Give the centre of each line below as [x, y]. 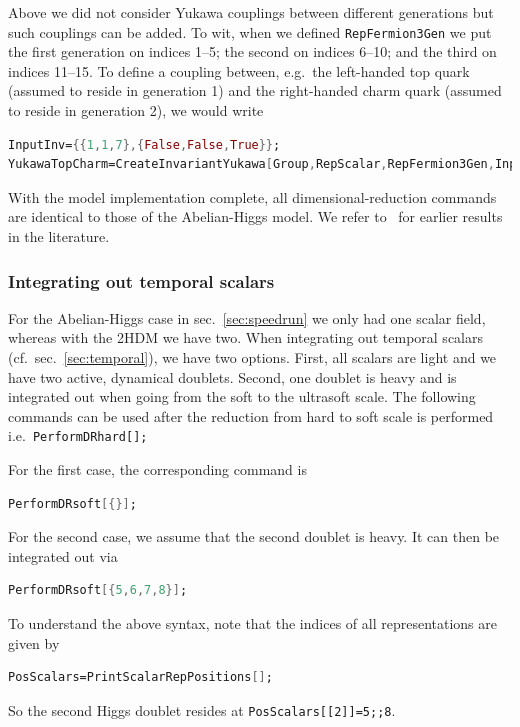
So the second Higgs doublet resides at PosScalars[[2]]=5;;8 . [202, 709]
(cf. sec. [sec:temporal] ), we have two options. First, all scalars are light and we [252, 357]
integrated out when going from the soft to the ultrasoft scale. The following [242, 396]
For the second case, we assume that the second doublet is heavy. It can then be [254, 536]
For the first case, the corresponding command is [157, 469]
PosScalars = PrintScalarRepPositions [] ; [140, 677]
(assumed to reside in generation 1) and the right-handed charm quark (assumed [255, 90]
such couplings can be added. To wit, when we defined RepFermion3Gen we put [250, 31]
